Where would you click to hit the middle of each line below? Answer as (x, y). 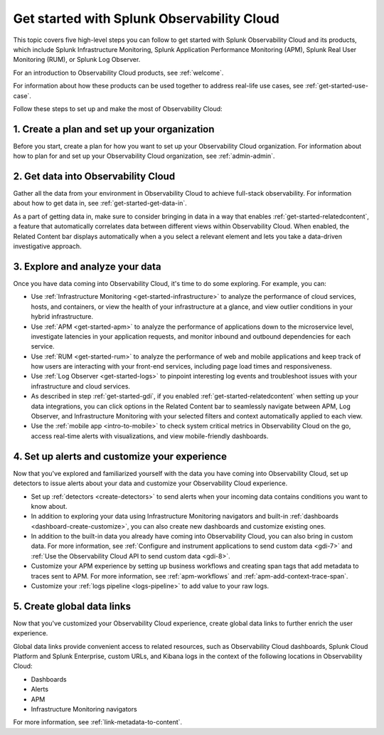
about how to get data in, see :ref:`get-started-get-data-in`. (100, 203)
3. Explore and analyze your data (87, 266)
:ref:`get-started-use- (337, 86)
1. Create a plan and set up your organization (114, 129)
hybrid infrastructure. (62, 317)
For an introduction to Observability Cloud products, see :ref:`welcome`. (118, 73)
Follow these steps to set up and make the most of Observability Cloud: (118, 109)
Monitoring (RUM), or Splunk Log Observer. (77, 60)
